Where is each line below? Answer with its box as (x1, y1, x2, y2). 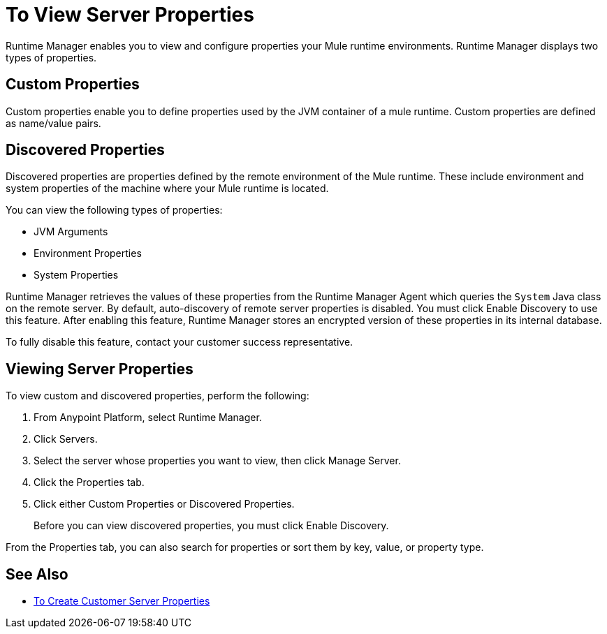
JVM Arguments (34, 226, 108, 238)
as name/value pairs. (6, 117, 101, 129)
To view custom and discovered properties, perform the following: (6, 390, 309, 402)
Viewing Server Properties (6, 360, 193, 378)
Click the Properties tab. (34, 476, 145, 489)
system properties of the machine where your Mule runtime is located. (6, 182, 329, 195)
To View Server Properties (6, 3, 254, 27)
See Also (6, 565, 68, 583)
